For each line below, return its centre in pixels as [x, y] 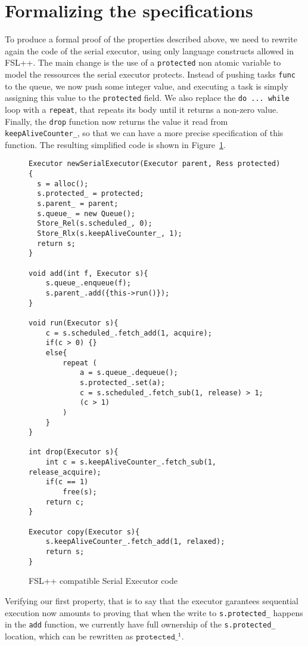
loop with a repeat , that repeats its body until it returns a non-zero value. [142, 109]
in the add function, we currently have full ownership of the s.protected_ [140, 624]
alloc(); [71, 184]
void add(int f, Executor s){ [88, 273]
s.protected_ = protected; [91, 194]
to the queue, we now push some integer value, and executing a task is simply [147, 86]
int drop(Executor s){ [74, 452]
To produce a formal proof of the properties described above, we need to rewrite [151, 39]
